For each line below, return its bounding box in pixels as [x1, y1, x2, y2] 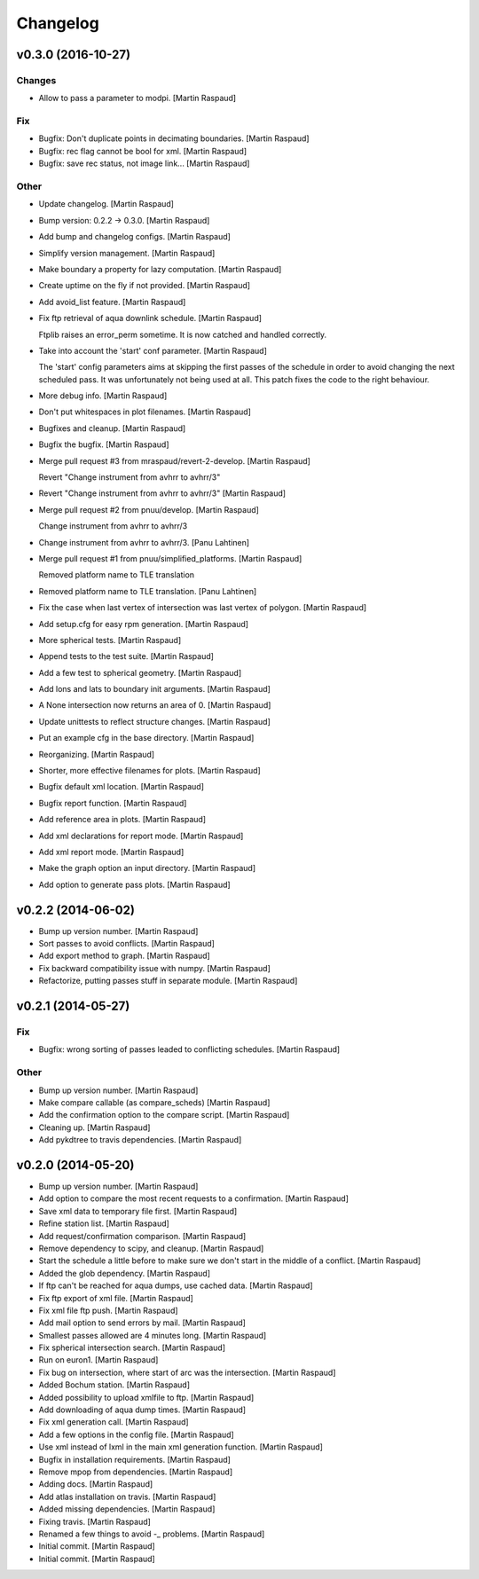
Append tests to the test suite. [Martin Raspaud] [38, 651, 215, 662]
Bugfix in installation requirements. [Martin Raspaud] [38, 1454, 231, 1465]
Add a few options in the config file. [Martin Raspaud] [38, 1429, 234, 1440]
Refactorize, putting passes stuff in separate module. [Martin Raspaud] [38, 976, 298, 986]
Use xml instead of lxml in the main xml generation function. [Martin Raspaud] [38, 1442, 324, 1452]
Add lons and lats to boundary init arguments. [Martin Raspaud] [38, 684, 271, 695]
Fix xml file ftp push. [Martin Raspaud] [38, 1305, 178, 1316]
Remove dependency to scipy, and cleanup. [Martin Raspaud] [38, 1243, 264, 1253]
